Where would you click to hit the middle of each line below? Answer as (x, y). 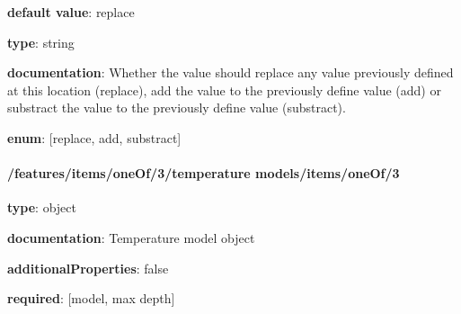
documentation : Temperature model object (131, 237)
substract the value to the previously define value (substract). (177, 108)
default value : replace (71, 12)
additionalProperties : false (88, 268)
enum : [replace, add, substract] (94, 137)
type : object (42, 207)
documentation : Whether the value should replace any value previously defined (230, 72)
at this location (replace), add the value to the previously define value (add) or (224, 90)
